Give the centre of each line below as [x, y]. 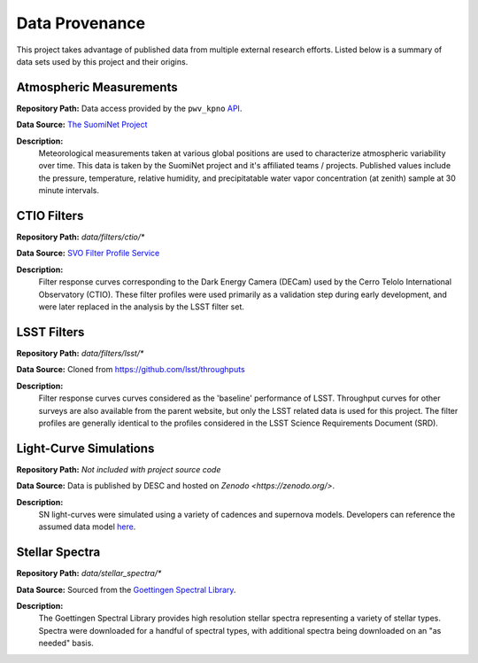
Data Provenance [81, 23]
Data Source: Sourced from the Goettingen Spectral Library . [126, 589]
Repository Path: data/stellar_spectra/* [89, 573]
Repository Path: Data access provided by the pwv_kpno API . [129, 108]
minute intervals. [69, 191]
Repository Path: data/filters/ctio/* [81, 237]
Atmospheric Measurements [97, 87]
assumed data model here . [87, 526]
